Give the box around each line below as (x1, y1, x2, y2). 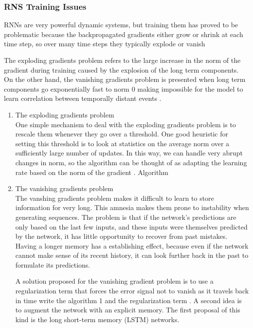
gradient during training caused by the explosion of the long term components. (4, 64, 239, 75)
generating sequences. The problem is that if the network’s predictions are (15, 212, 236, 222)
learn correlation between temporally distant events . (4, 93, 162, 103)
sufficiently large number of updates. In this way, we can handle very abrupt (15, 148, 243, 158)
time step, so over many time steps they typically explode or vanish (4, 39, 205, 49)
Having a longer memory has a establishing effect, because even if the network (15, 240, 249, 251)
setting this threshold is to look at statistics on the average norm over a (15, 138, 230, 148)
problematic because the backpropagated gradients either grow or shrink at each (4, 29, 243, 39)
